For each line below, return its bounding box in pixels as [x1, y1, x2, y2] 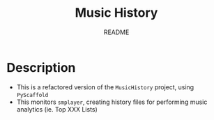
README [103, 28, 130, 36]
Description [6, 59, 76, 75]
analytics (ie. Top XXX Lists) [16, 105, 98, 113]
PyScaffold [16, 91, 49, 98]
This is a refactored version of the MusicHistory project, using [16, 82, 194, 91]
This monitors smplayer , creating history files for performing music [16, 98, 208, 106]
